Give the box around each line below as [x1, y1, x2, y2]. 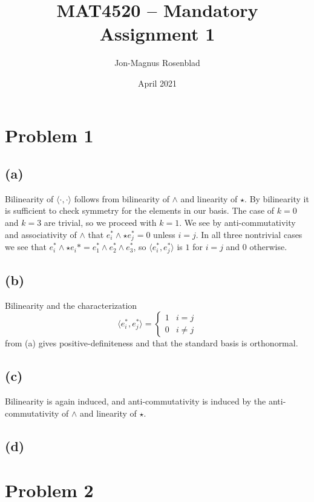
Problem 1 [5, 122, 94, 147]
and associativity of [5, 228, 77, 240]
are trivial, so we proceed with [44, 216, 157, 229]
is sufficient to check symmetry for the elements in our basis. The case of [5, 204, 275, 217]
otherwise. [249, 240, 287, 253]
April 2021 [137, 76, 177, 89]
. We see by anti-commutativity [179, 216, 296, 229]
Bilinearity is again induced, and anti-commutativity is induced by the [5, 395, 266, 408]
